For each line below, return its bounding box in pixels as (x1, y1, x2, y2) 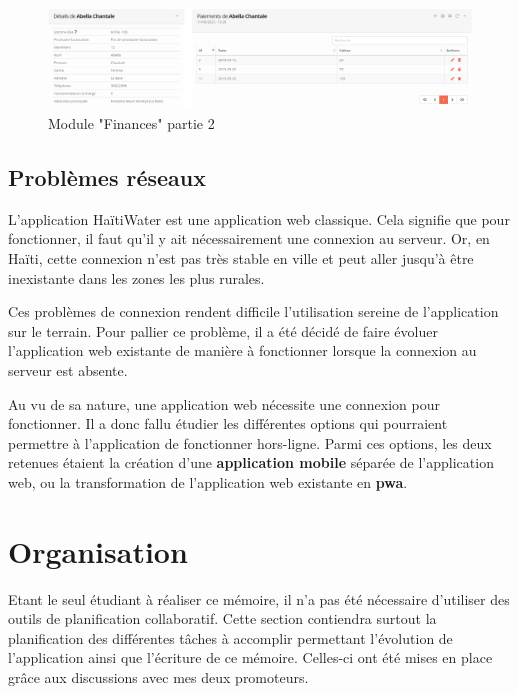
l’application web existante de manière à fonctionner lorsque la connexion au (8, 340, 477, 361)
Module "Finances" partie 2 (48, 113, 215, 134)
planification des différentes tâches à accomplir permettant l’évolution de (8, 627, 453, 648)
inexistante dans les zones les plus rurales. (8, 267, 265, 288)
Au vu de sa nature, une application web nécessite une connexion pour (8, 393, 440, 414)
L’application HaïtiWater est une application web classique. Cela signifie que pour (8, 208, 510, 229)
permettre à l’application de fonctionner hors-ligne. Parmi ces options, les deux (8, 432, 492, 453)
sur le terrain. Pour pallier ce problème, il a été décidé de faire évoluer (8, 320, 438, 341)
